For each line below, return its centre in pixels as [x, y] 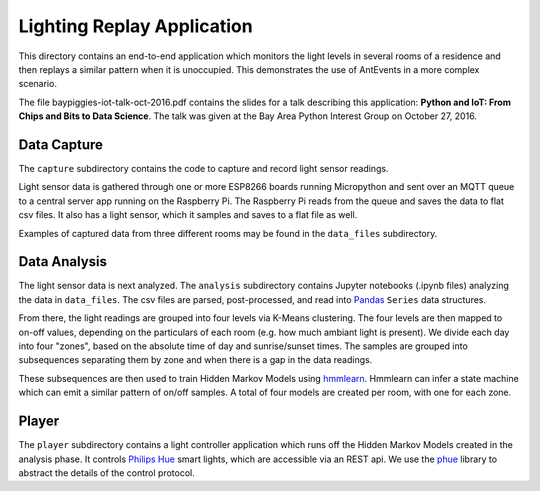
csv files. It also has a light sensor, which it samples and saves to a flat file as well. [188, 215]
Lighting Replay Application [136, 26]
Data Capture [61, 144]
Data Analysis [63, 261]
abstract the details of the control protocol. [106, 472]
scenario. [37, 84]
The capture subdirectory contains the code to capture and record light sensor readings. [203, 169]
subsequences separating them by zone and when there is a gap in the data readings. [195, 360]
